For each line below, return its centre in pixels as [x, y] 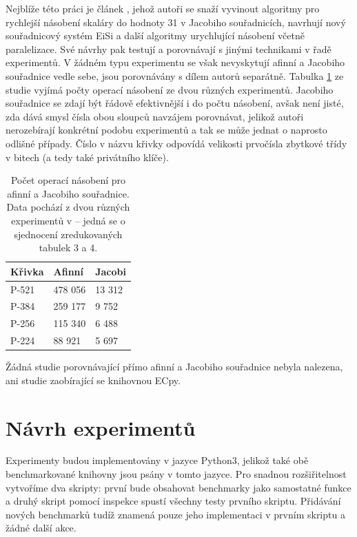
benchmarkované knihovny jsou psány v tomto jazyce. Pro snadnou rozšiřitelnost [176, 474]
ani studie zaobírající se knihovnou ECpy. [93, 380]
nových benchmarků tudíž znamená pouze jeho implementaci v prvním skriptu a [175, 514]
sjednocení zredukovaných [68, 234]
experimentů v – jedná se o [68, 220]
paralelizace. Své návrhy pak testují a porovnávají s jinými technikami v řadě [169, 49]
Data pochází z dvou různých [68, 207]
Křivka [27, 271]
